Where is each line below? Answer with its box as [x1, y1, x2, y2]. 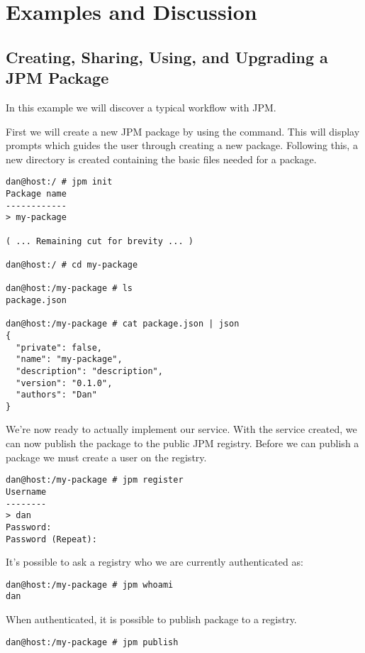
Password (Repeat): [6, 534, 97, 544]
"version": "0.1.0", [16, 378, 113, 388]
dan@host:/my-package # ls [6, 283, 133, 294]
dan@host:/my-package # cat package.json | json [6, 319, 240, 329]
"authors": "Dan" [16, 390, 97, 400]
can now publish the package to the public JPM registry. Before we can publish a [6, 436, 359, 451]
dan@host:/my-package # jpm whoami [6, 579, 174, 590]
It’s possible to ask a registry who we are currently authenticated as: [6, 554, 303, 569]
